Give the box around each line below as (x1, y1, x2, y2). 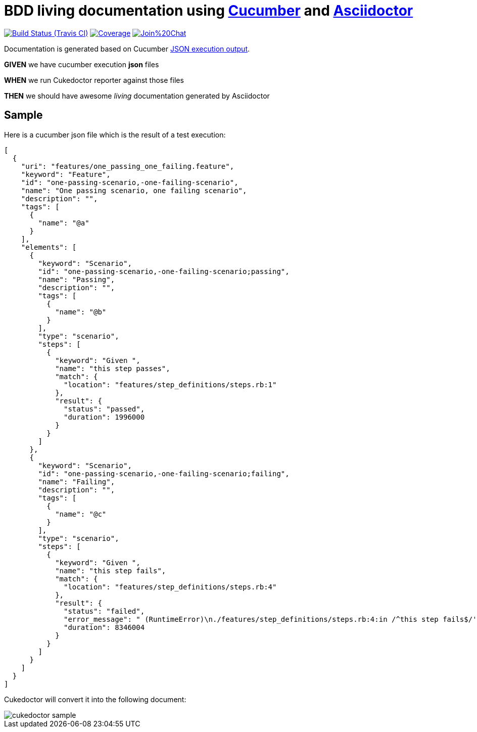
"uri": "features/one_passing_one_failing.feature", (21, 162, 234, 170)
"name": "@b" (55, 307, 107, 316)
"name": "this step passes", (55, 364, 170, 373)
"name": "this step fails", (55, 566, 166, 575)
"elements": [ (21, 243, 77, 251)
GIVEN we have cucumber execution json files (4, 60, 159, 69)
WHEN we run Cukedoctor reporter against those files (4, 75, 184, 84)
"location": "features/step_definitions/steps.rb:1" (64, 380, 277, 389)
